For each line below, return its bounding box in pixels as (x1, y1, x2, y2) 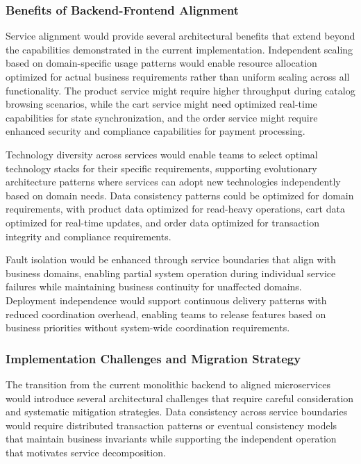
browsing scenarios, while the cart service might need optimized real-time (6, 97, 317, 111)
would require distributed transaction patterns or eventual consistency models (6, 417, 337, 432)
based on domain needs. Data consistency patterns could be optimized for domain (6, 188, 354, 202)
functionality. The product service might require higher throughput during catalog (6, 83, 355, 97)
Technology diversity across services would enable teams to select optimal (6, 147, 318, 161)
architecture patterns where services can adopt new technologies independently (6, 174, 341, 189)
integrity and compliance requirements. (6, 229, 171, 243)
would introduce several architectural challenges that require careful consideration (6, 390, 354, 405)
